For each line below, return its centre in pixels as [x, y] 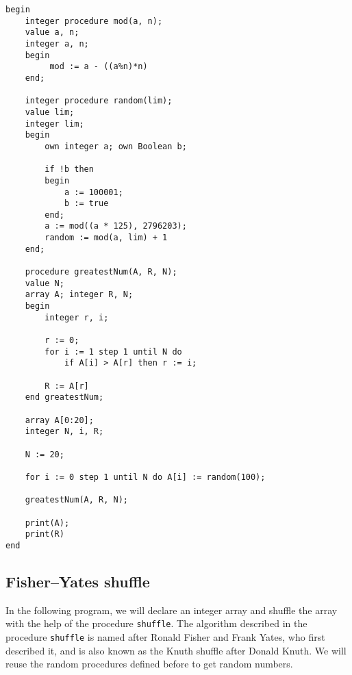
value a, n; [52, 33]
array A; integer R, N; [79, 295]
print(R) [45, 534]
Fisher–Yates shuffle [78, 581]
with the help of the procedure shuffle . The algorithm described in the [156, 623]
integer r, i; [77, 317]
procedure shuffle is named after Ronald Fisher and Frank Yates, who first [165, 636]
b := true [86, 204]
